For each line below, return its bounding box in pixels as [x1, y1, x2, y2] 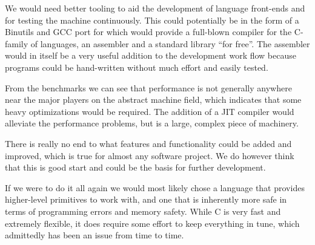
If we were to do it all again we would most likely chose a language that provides [5, 181, 305, 194]
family [5, 37, 28, 50]
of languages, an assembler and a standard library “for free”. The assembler [30, 37, 310, 50]
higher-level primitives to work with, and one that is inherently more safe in [5, 193, 287, 206]
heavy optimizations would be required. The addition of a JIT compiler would [5, 105, 294, 117]
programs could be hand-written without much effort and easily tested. [5, 60, 268, 73]
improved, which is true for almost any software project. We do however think [5, 149, 294, 162]
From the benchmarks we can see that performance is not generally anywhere [5, 81, 292, 94]
